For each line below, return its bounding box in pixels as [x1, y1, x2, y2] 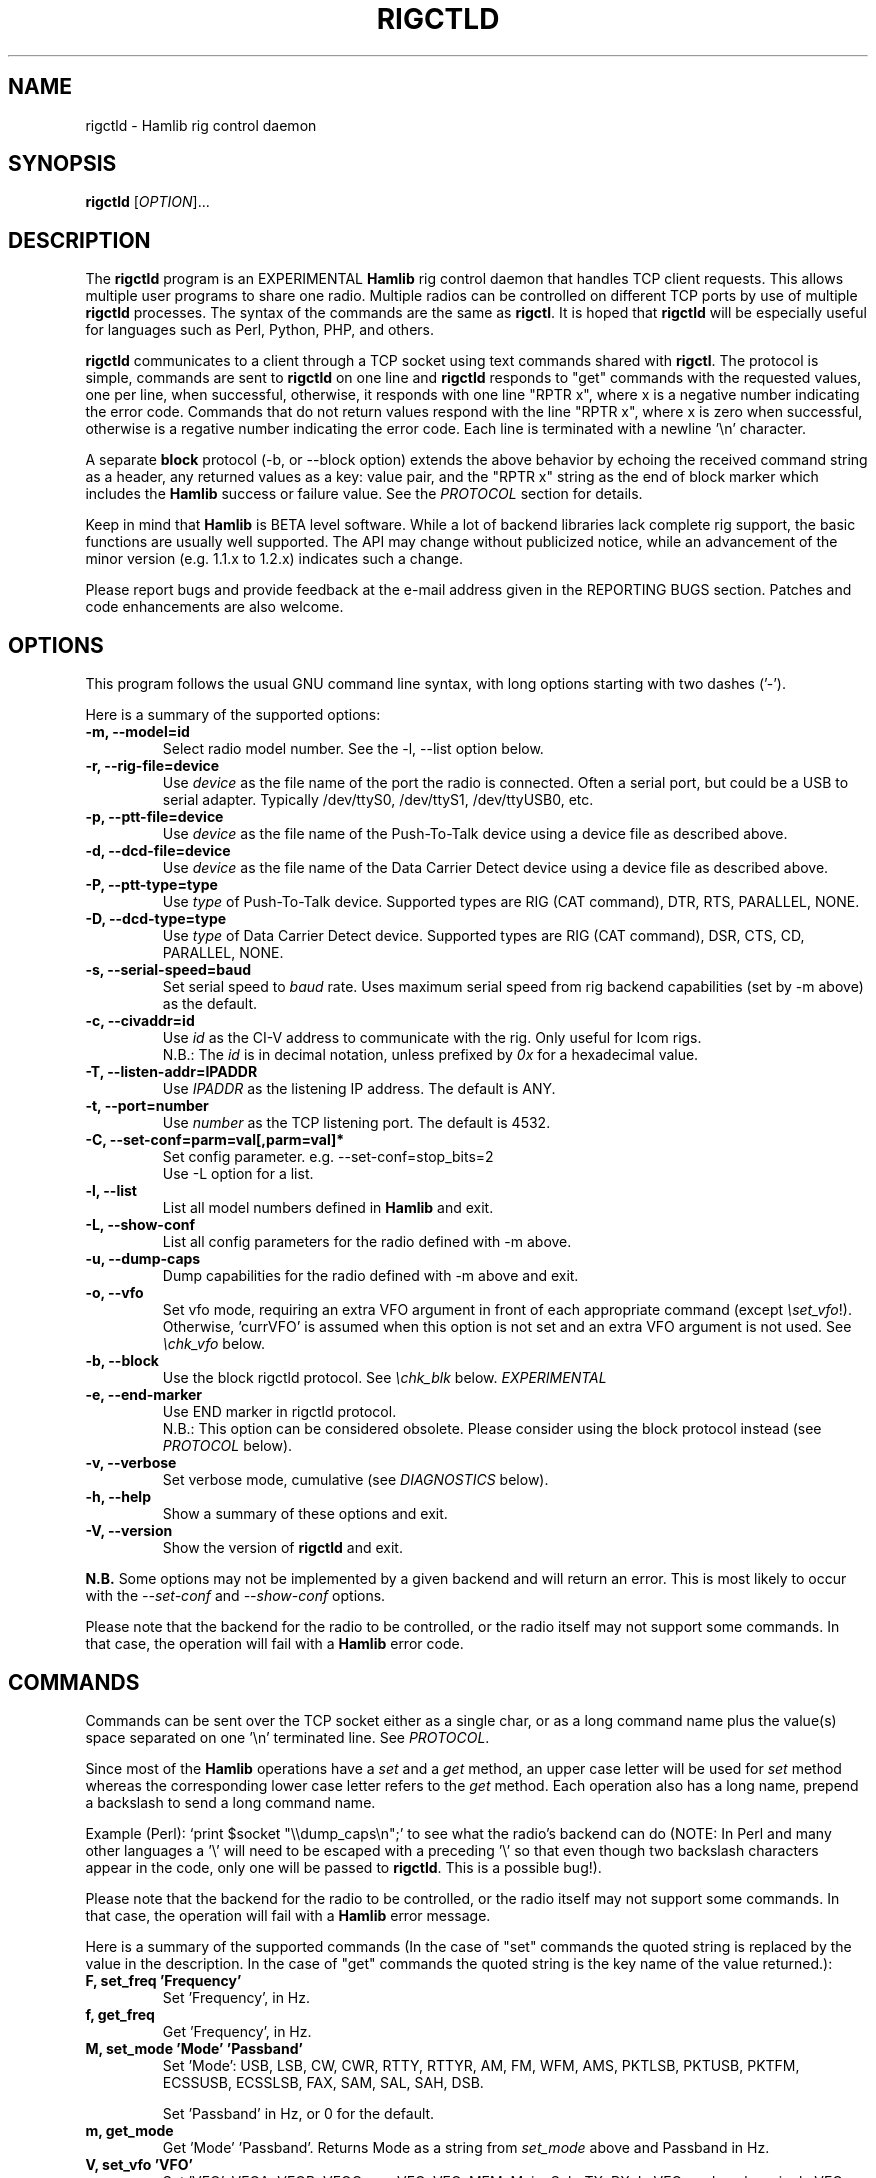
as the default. [162, 995, 257, 1013]
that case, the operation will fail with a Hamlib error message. [85, 1906, 491, 1924]
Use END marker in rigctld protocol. [162, 1403, 397, 1421]
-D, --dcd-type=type [85, 910, 227, 928]
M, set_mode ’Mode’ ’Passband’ [85, 2039, 303, 2057]
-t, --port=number [85, 1097, 209, 1115]
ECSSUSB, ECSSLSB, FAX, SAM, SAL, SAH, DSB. [162, 2073, 484, 2091]
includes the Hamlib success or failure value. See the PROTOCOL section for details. [85, 485, 643, 503]
